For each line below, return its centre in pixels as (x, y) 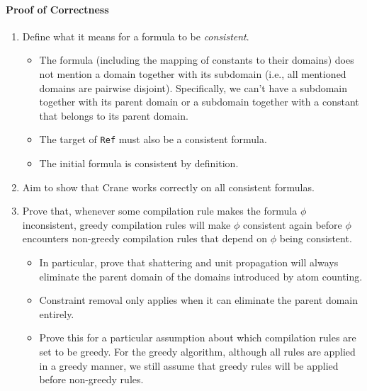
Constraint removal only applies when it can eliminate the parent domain (199, 300)
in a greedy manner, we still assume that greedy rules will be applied (189, 365)
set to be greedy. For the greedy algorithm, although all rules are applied (197, 351)
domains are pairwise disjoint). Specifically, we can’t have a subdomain (193, 87)
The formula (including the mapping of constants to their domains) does (197, 60)
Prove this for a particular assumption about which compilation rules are (198, 338)
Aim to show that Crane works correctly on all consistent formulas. (168, 187)
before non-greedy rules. (91, 379)
